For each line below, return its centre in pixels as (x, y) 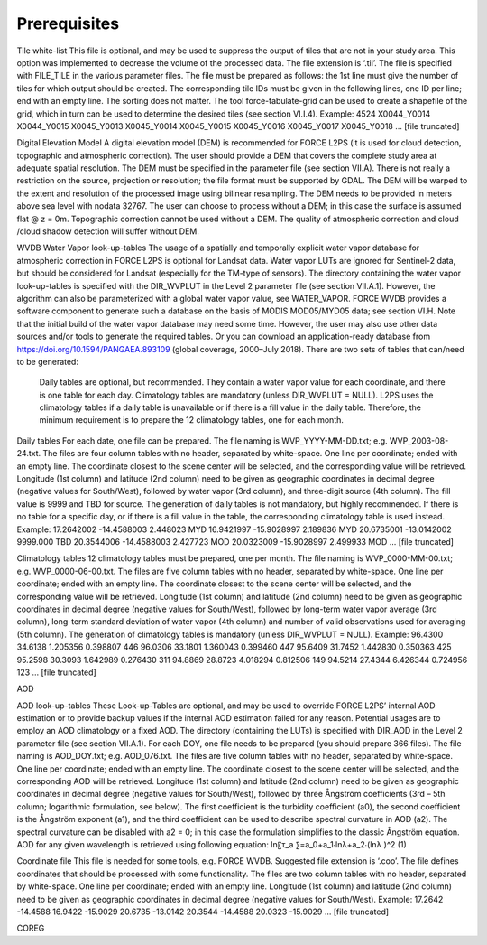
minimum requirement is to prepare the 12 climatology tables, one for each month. (192, 420)
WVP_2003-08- (419, 440)
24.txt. (29, 454)
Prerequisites (68, 23)
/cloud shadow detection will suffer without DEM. (108, 231)
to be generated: (47, 361)
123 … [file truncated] (56, 672)
